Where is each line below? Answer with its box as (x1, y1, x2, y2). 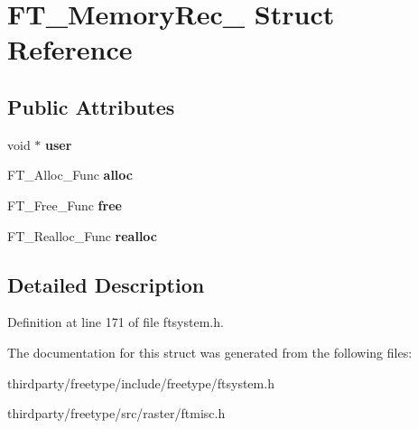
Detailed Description (7, 270, 205, 298)
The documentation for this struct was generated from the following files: (7, 342, 413, 361)
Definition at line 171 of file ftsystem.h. (7, 312, 224, 331)
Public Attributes (7, 92, 175, 120)
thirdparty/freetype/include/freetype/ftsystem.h (7, 373, 274, 392)
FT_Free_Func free (7, 195, 122, 214)
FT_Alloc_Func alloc (7, 165, 133, 184)
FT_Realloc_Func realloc (7, 226, 158, 245)
